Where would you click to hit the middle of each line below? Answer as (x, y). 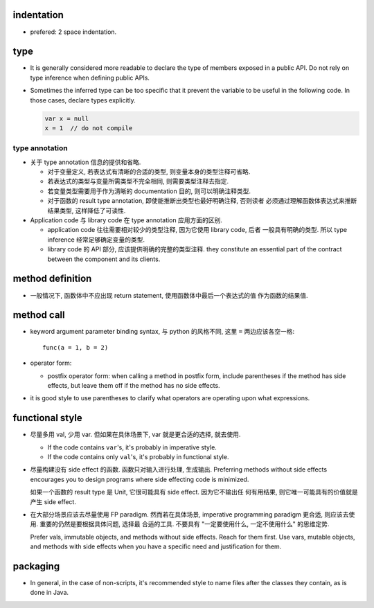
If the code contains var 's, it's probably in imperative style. (132, 447)
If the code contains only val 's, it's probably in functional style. (138, 457)
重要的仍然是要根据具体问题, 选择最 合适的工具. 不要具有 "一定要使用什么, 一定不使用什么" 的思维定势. (184, 524)
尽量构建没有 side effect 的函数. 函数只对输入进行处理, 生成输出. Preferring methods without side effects (179, 470)
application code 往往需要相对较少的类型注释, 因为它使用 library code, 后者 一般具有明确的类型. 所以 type (197, 230)
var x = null (67, 118)
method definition (52, 279)
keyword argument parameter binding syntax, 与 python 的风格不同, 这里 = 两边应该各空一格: (162, 332)
